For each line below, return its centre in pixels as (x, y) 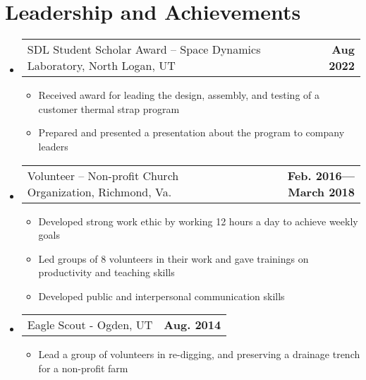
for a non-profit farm (83, 368)
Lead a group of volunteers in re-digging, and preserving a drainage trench (199, 354)
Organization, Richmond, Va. (99, 191)
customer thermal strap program (109, 108)
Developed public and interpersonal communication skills (161, 296)
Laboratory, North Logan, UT (101, 66)
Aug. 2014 (193, 325)
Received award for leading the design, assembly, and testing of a (179, 95)
